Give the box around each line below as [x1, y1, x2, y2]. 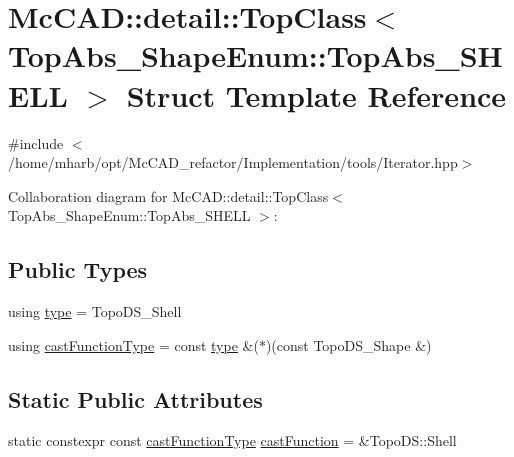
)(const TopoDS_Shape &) [265, 334, 432, 355]
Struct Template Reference [126, 74, 507, 115]
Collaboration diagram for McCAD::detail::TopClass [8, 185, 329, 206]
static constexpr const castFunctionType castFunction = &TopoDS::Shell [8, 430, 457, 451]
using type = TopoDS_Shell [8, 301, 182, 322]
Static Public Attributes [8, 383, 263, 414]
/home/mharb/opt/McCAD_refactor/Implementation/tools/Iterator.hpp [8, 152, 458, 173]
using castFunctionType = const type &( [8, 334, 259, 355]
